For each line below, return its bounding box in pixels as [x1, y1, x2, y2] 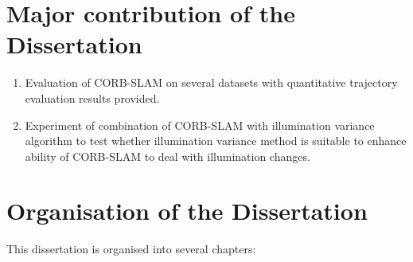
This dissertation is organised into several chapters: [6, 240, 256, 257]
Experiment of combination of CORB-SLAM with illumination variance [25, 116, 375, 133]
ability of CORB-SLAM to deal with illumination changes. [25, 147, 310, 164]
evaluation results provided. [25, 89, 160, 106]
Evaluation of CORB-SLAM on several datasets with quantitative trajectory [25, 74, 398, 91]
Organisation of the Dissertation [6, 194, 368, 227]
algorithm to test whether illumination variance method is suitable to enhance [25, 132, 407, 149]
